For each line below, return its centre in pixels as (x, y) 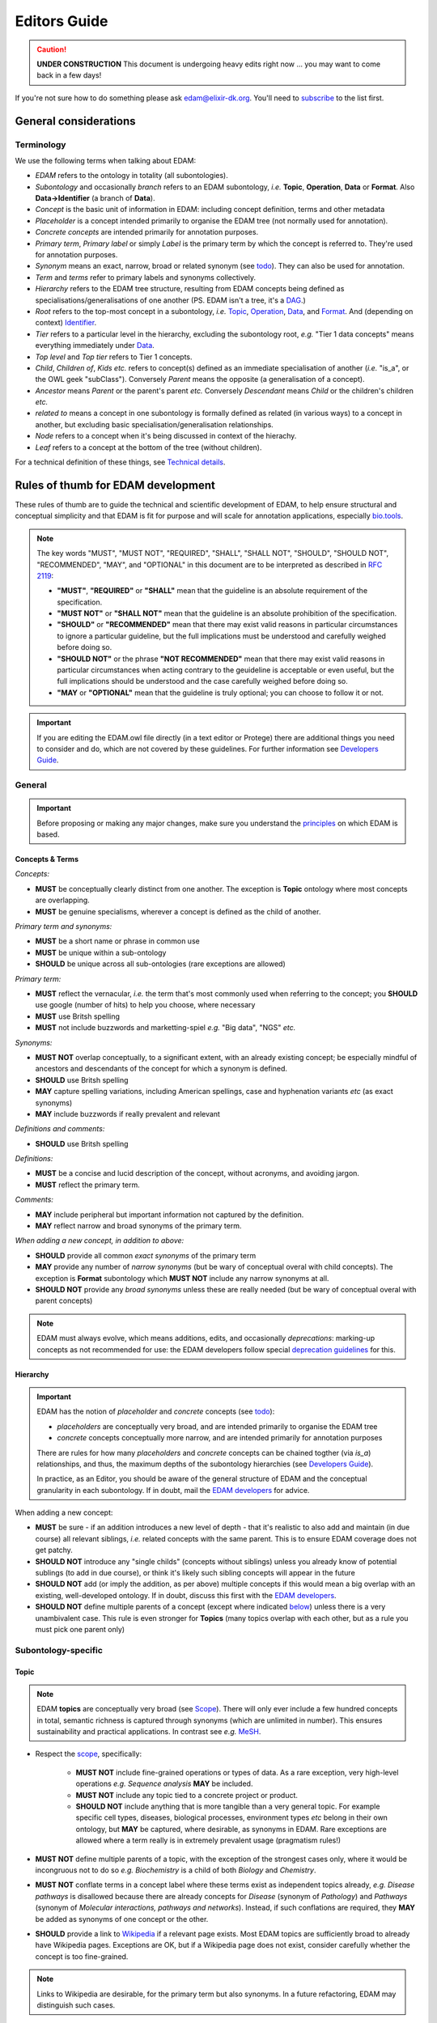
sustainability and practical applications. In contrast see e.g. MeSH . (149, 1732)
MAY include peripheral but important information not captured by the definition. (170, 1215)
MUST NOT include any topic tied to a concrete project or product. (187, 1795)
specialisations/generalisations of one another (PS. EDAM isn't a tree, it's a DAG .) (171, 300)
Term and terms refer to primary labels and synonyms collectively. (146, 277)
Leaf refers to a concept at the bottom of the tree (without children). (148, 447)
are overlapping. (63, 900)
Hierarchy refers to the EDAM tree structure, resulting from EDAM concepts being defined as (190, 289)
